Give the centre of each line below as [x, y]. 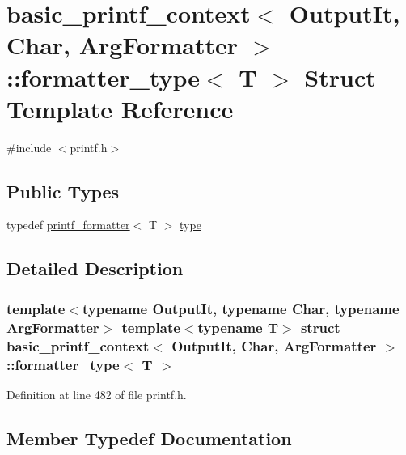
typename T [238, 327]
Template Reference [120, 108]
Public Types [63, 191]
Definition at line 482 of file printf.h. [97, 394]
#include [29, 147]
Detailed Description [95, 268]
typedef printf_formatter [68, 225]
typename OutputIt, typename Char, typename [241, 308]
